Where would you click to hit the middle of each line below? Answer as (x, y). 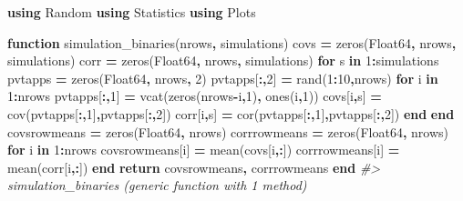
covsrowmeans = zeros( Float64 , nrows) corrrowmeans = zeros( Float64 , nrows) (228, 131)
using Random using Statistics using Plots (132, 12)
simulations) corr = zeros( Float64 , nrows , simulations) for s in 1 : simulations (223, 60)
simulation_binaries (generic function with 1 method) (157, 185)
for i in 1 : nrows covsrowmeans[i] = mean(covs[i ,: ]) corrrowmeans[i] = (204, 150)
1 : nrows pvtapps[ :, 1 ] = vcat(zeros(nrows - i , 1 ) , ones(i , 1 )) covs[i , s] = (195, 96)
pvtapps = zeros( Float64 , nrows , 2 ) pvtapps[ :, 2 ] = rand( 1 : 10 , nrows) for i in (223, 78)
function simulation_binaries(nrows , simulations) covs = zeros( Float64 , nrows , (232, 42)
